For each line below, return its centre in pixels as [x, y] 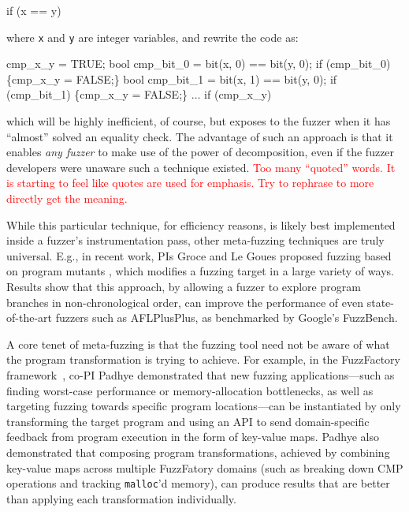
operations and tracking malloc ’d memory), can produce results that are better [198, 483]
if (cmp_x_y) [238, 94]
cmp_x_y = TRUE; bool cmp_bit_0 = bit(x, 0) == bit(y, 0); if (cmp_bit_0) [199, 64]
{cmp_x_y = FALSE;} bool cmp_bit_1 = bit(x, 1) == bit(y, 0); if [172, 78]
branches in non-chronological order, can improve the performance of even [185, 302]
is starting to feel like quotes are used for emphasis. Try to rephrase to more [190, 183]
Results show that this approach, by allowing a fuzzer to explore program [184, 286]
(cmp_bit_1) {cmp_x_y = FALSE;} [97, 94]
